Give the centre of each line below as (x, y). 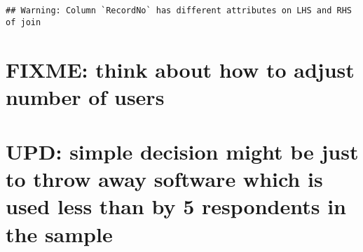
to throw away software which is (164, 179)
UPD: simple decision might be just (182, 152)
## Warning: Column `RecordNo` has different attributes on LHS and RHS (179, 10)
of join (23, 22)
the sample (59, 233)
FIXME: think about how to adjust (180, 69)
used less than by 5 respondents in (176, 206)
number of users (85, 96)
